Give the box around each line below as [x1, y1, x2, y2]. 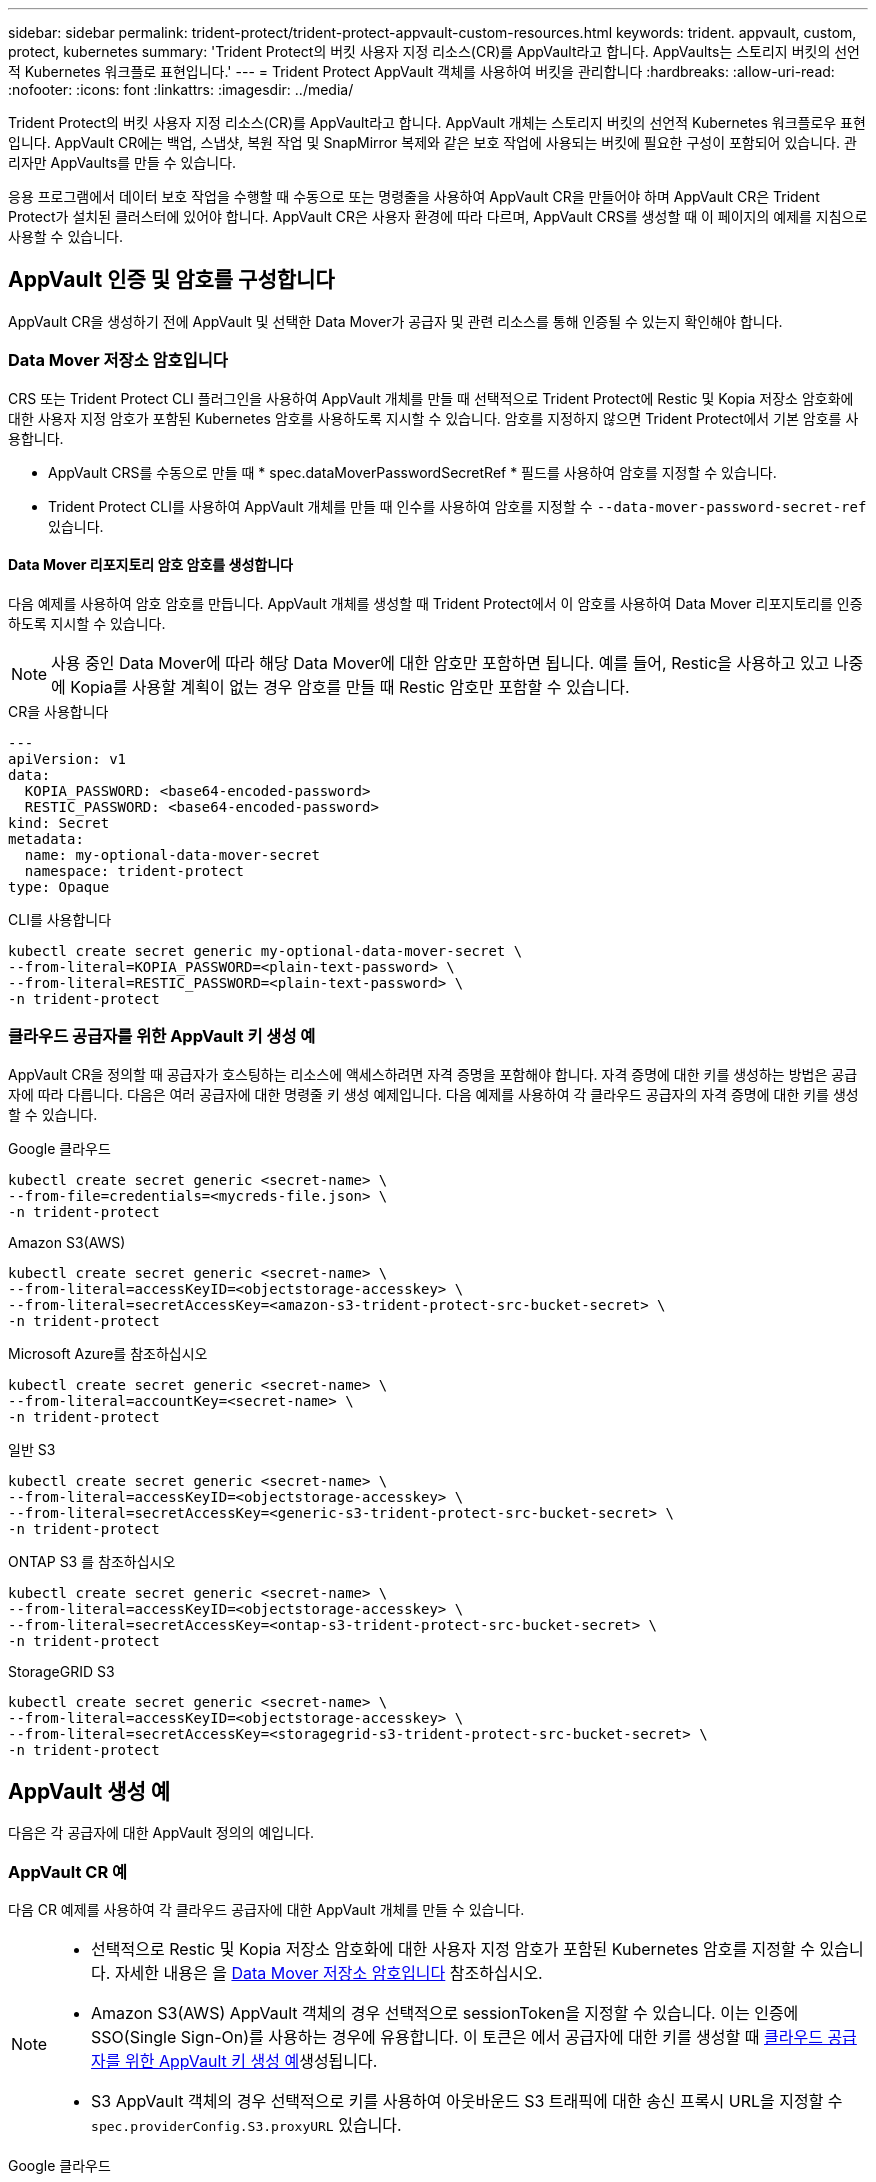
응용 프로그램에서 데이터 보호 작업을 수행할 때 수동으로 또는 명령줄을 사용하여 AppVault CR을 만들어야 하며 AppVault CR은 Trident [8, 188, 820, 205]
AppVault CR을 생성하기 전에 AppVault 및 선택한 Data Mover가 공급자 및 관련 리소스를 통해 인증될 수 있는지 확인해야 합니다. [8, 312, 783, 330]
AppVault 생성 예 [8, 1778, 171, 1804]
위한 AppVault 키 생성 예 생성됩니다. [125, 2051, 378, 2072]
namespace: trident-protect [24, 862, 245, 879]
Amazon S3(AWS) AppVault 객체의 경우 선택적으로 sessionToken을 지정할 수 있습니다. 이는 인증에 [91, 2003, 799, 2024]
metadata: [8, 830, 84, 847]
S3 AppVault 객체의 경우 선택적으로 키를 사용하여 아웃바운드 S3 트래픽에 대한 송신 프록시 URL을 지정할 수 [91, 2091, 843, 2112]
